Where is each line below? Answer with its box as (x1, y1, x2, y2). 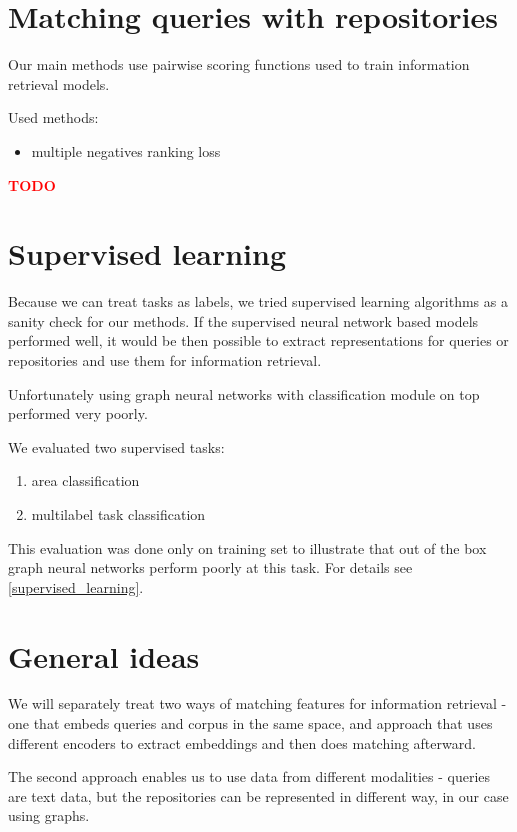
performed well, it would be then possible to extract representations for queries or (8, 330, 509, 351)
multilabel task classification (31, 503, 206, 524)
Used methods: (8, 107, 99, 128)
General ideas (8, 635, 200, 676)
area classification (31, 470, 140, 491)
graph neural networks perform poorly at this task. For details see (8, 557, 413, 578)
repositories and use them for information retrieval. (8, 350, 322, 370)
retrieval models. (8, 73, 110, 94)
